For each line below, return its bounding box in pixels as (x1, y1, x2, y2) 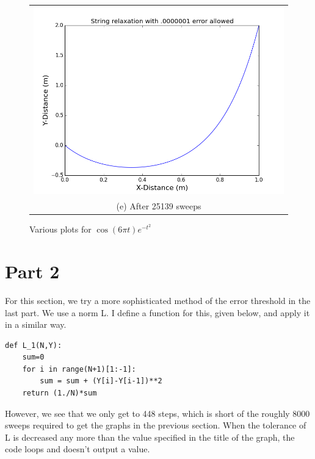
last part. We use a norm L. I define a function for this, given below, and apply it (5, 306, 310, 319)
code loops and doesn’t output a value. (5, 443, 150, 455)
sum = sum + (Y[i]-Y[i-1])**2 (40, 377, 162, 386)
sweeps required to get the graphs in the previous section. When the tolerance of (5, 419, 306, 432)
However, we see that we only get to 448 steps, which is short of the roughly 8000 (5, 407, 310, 419)
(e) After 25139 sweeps (116, 200, 201, 212)
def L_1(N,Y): (5, 341, 62, 350)
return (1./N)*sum (22, 389, 97, 398)
